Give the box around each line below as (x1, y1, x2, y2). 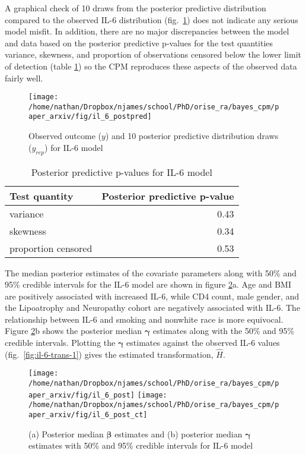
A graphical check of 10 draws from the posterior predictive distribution (5, 2, 266, 14)
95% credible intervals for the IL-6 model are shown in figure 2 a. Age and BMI (5, 278, 291, 291)
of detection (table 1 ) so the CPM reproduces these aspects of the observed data (5, 59, 297, 72)
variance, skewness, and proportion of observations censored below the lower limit (5, 48, 302, 61)
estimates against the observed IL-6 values (126, 336, 280, 349)
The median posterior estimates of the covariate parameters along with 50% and (5, 266, 297, 279)
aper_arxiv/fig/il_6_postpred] (28, 112, 152, 121)
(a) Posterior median (28, 427, 104, 440)
